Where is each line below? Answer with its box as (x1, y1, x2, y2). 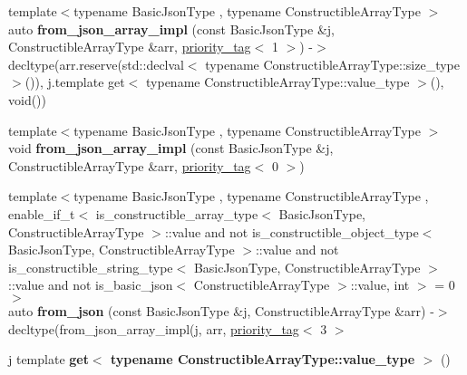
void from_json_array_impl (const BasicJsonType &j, (8, 139, 334, 158)
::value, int (350, 275, 410, 294)
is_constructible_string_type (8, 257, 173, 276)
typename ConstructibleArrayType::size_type (205, 54, 460, 73)
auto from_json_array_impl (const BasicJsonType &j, (8, 19, 335, 38)
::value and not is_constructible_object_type (164, 222, 419, 241)
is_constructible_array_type (95, 204, 258, 223)
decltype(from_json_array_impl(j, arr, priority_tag (8, 319, 299, 338)
